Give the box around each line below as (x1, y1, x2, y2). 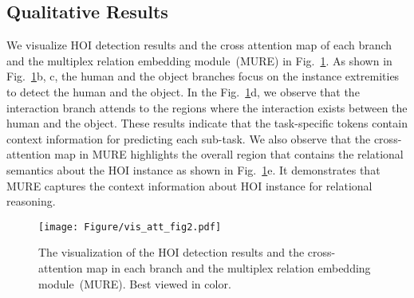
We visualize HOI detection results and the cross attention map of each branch (6, 37, 392, 53)
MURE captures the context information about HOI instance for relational (6, 177, 373, 194)
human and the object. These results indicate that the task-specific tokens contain (6, 115, 408, 131)
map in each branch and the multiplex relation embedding (86, 259, 371, 276)
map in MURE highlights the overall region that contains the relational (54, 146, 404, 163)
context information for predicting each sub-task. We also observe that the (6, 130, 371, 147)
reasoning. (6, 193, 56, 210)
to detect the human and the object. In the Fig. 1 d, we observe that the (6, 83, 360, 100)
